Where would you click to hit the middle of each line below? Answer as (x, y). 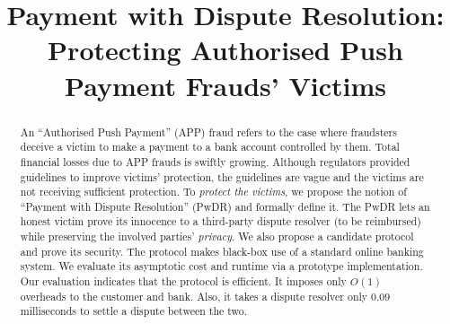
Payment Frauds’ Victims (225, 85)
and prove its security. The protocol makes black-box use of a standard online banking (222, 251)
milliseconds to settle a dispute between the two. (134, 311)
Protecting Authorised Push (225, 50)
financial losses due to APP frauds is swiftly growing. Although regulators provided (215, 161)
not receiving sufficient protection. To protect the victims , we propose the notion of (213, 192)
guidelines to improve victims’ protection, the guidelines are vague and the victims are (222, 176)
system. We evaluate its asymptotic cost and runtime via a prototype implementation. (221, 266)
